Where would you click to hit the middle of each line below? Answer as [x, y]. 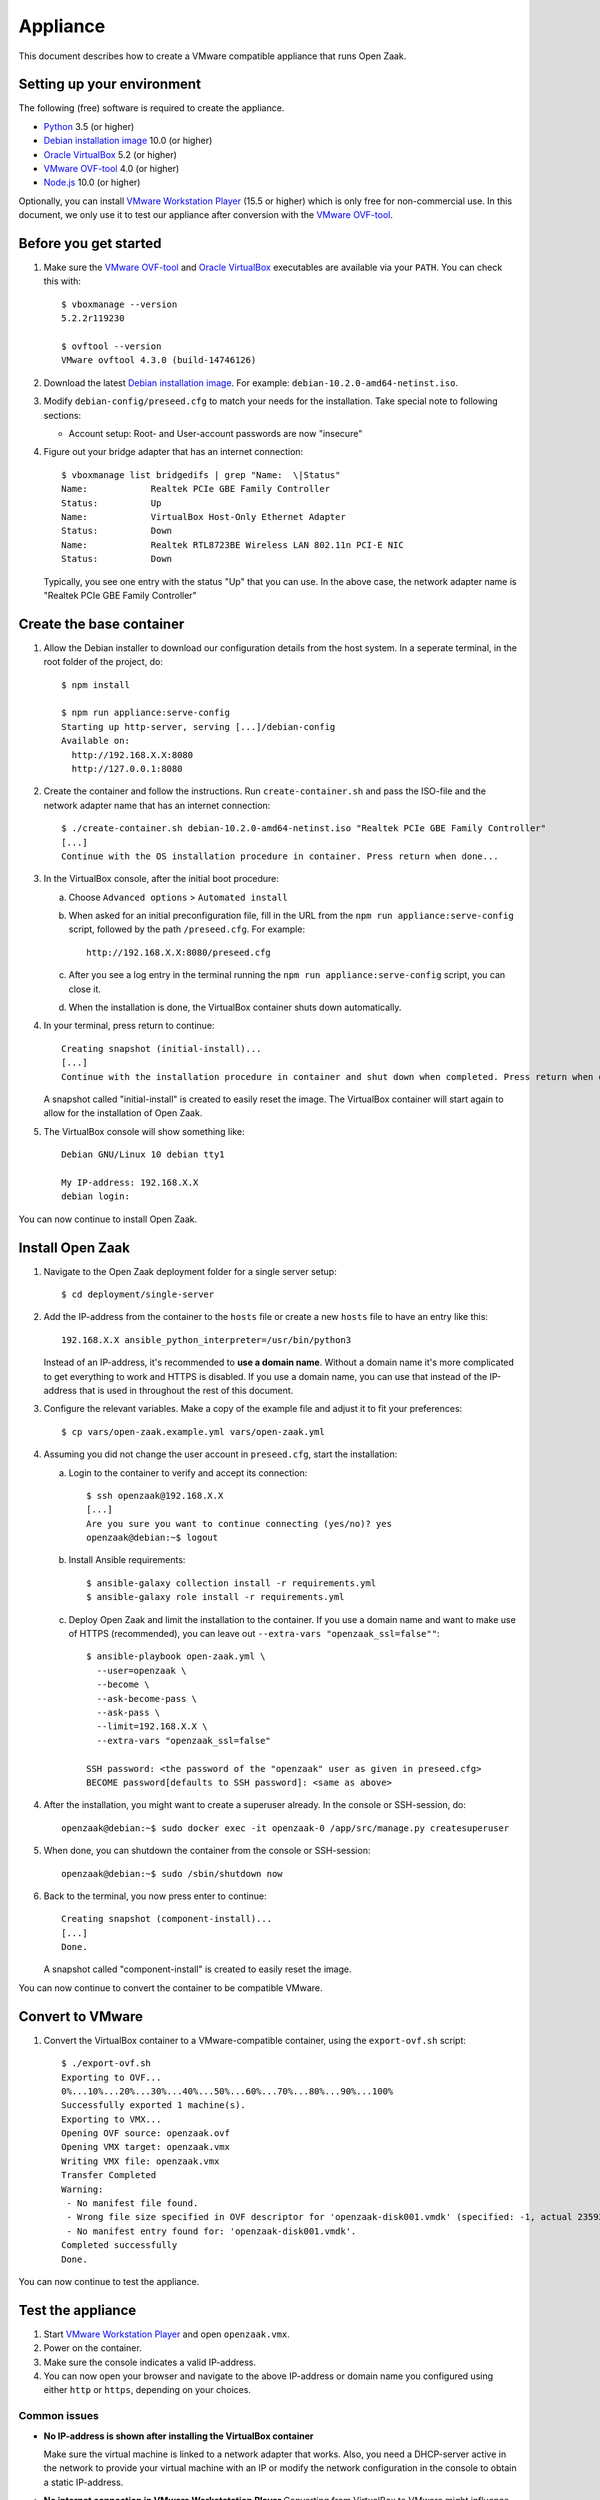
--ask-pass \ [128, 1712]
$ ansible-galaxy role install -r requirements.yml [215, 1597]
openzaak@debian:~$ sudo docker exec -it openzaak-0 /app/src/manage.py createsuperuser [285, 1828]
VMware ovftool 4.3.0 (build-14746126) [159, 360]
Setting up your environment [110, 84]
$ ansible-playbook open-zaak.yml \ [176, 1656]
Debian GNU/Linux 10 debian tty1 [143, 1154]
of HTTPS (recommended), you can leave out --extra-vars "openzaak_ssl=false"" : [254, 1634]
